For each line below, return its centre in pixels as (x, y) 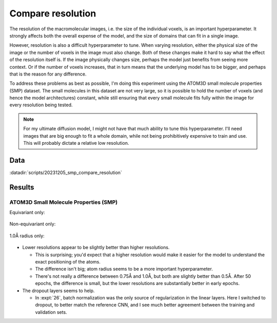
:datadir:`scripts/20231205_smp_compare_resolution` (66, 173)
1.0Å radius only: (27, 236)
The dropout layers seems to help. (58, 291)
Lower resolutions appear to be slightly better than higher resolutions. (96, 248)
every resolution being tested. (41, 105)
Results (22, 187)
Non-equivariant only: (33, 224)
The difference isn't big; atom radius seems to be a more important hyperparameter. (124, 269)
